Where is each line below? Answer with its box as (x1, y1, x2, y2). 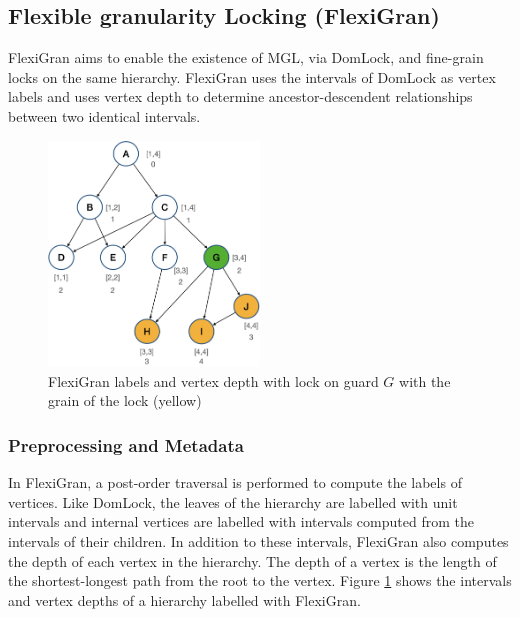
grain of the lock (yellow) (48, 390, 202, 411)
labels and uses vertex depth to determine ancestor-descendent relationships (8, 86, 473, 107)
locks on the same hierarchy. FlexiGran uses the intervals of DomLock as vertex (8, 66, 496, 87)
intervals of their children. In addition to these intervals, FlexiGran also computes (8, 530, 509, 551)
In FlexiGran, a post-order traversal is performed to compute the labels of (8, 472, 462, 493)
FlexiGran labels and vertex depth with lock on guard (48, 370, 379, 391)
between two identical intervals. (8, 105, 201, 126)
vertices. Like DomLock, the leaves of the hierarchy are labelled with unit (8, 491, 458, 512)
